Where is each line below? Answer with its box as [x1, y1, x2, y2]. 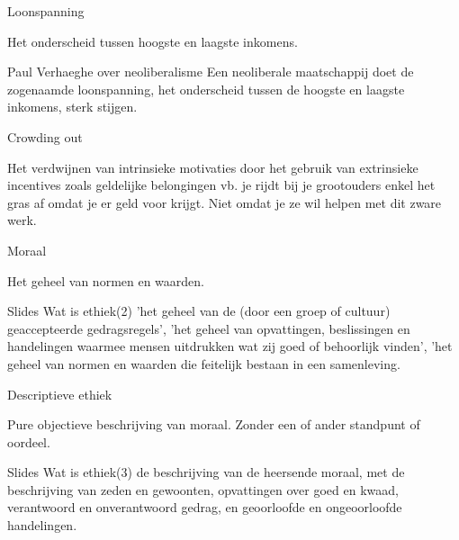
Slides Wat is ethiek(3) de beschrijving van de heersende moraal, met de [7, 463, 405, 481]
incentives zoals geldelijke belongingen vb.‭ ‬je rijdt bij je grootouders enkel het [7, 175, 436, 194]
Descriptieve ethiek [7, 384, 112, 403]
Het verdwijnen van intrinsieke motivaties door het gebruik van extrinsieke [7, 157, 418, 176]
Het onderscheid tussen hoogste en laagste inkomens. [7, 31, 298, 50]
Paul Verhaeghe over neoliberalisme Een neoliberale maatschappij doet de [7, 62, 414, 81]
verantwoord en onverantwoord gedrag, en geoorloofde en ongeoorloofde [7, 498, 402, 517]
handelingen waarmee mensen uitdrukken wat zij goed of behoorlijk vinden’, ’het [7, 337, 453, 355]
